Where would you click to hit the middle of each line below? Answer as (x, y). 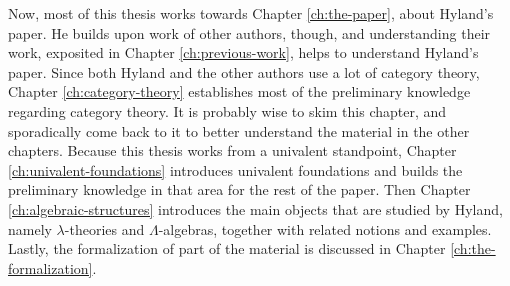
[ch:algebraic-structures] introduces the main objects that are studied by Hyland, (255, 208)
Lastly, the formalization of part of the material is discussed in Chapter (227, 248)
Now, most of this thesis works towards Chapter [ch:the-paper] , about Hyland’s (251, 13)
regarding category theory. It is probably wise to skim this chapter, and (227, 110)
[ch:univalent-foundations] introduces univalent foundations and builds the (235, 169)
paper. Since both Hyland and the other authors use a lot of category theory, (244, 71)
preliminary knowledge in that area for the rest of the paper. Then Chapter (239, 189)
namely (30, 228)
